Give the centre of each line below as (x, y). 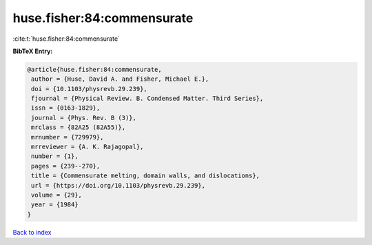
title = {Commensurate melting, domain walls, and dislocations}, (146, 176)
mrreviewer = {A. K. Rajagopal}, (87, 147)
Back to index (32, 232)
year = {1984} (55, 205)
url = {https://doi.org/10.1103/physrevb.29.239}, (118, 185)
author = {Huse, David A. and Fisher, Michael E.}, (120, 79)
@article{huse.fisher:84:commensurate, (94, 69)
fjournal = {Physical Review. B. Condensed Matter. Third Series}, (147, 99)
